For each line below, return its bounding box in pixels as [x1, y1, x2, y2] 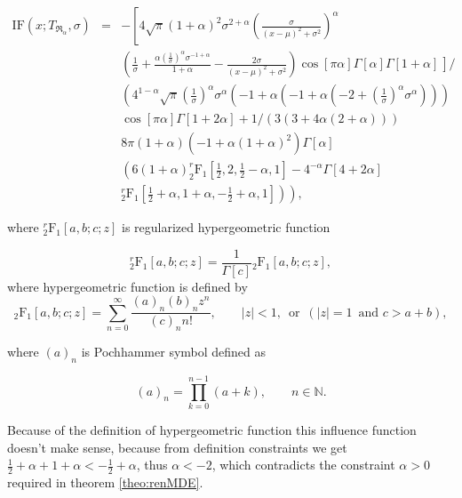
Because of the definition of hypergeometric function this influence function [7, 421, 417, 439]
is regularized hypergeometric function [122, 218, 331, 237]
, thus [136, 455, 168, 474]
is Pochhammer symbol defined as [81, 342, 267, 361]
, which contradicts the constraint [211, 455, 395, 474]
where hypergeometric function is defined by [7, 277, 248, 295]
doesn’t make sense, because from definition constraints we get [7, 438, 347, 456]
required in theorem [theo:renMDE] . [7, 473, 203, 492]
